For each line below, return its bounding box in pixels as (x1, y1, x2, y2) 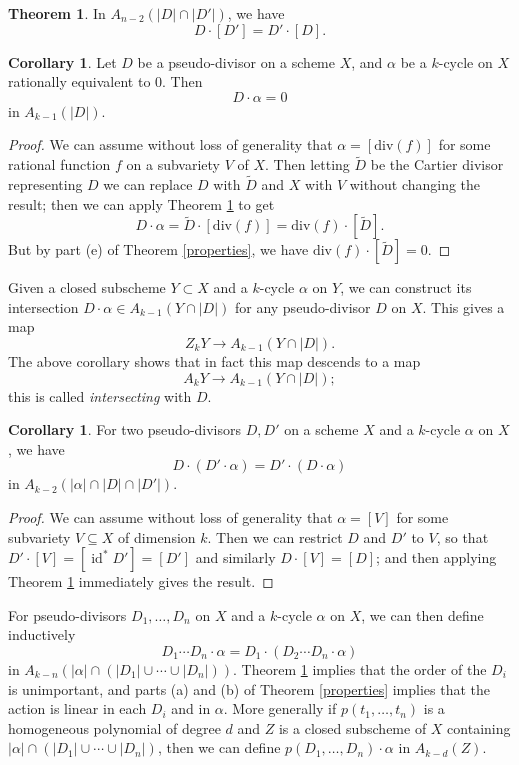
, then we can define (157, 737, 281, 758)
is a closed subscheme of (278, 717, 427, 738)
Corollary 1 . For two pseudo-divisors (8, 419, 242, 440)
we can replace (103, 174, 193, 194)
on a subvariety (126, 154, 221, 175)
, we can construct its (340, 277, 472, 298)
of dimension (118, 526, 196, 547)
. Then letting (265, 154, 350, 175)
